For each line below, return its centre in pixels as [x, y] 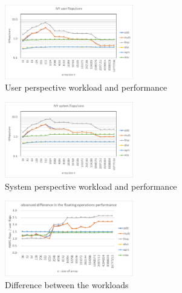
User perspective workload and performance [86, 87]
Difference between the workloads [67, 285]
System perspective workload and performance [91, 186]
